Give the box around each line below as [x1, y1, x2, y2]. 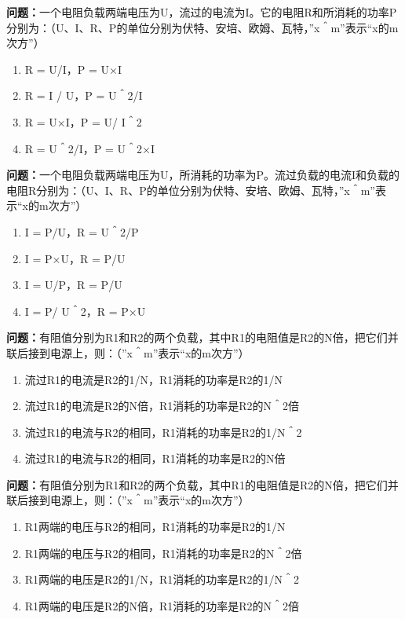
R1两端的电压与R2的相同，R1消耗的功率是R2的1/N [24, 518, 286, 535]
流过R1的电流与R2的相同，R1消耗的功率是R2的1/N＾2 [24, 423, 302, 440]
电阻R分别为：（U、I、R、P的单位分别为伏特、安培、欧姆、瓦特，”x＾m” [6, 181, 375, 198]
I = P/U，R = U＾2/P [24, 223, 139, 240]
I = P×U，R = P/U [24, 250, 126, 266]
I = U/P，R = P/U [24, 277, 122, 293]
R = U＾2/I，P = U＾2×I [24, 140, 155, 156]
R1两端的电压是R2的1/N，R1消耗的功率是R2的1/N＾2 [24, 571, 300, 588]
